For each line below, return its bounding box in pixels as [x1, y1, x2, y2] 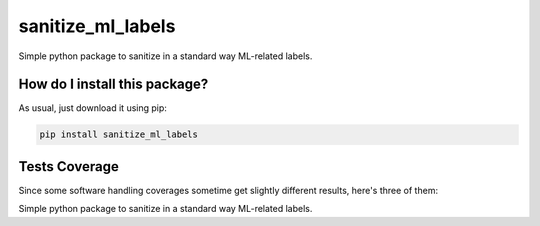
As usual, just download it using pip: [18, 102, 167, 114]
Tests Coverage [18, 158, 119, 175]
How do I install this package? [18, 76, 209, 93]
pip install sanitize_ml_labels [39, 129, 199, 140]
